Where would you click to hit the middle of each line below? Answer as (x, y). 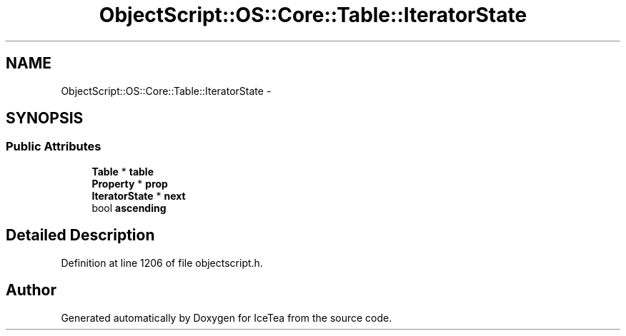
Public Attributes (54, 147)
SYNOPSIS (45, 118)
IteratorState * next (139, 195)
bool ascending (129, 208)
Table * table (123, 171)
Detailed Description (80, 235)
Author (31, 290)
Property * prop (130, 183)
